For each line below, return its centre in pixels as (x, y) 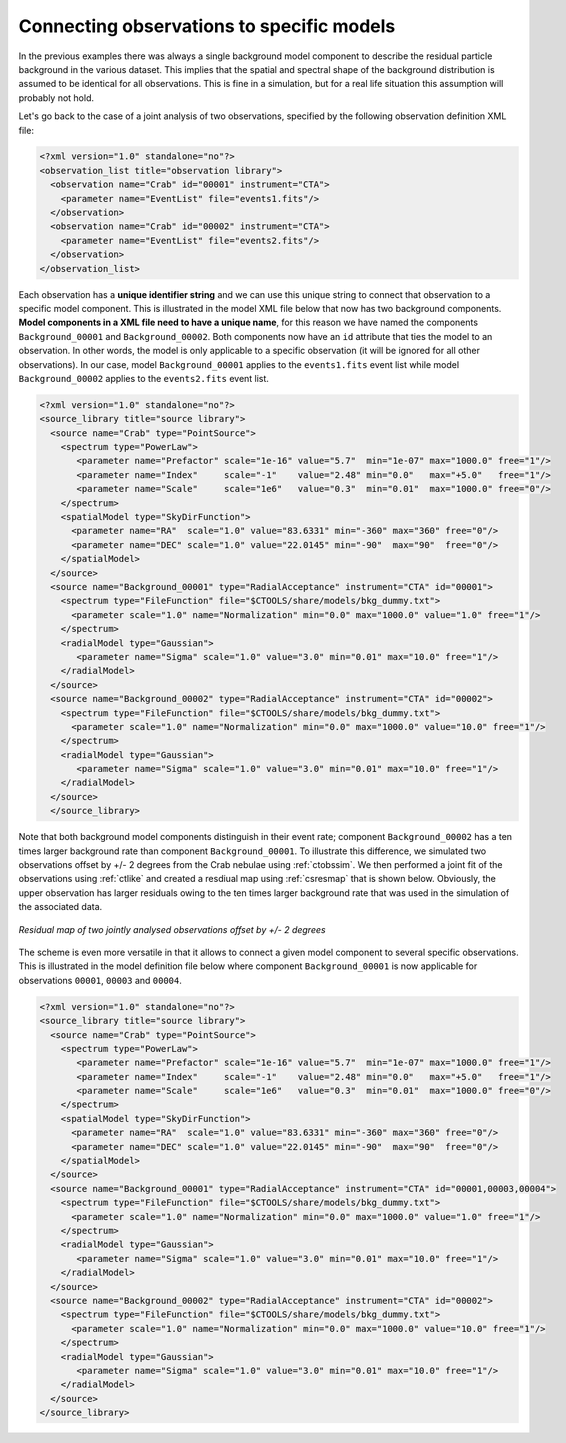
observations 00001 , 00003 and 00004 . (100, 980)
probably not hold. (56, 97)
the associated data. (60, 907)
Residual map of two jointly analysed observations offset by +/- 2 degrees (172, 929)
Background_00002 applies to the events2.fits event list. (144, 378)
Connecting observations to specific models (207, 26)
